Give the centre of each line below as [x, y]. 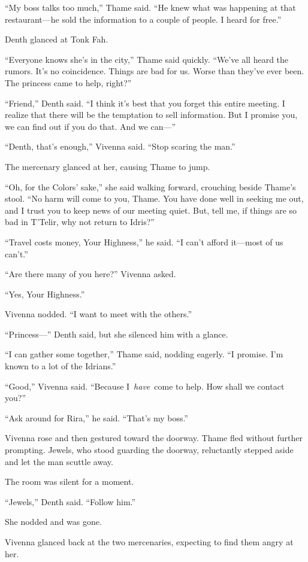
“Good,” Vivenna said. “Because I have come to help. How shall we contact [145, 386]
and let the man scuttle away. [59, 461]
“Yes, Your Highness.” [45, 294]
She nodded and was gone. [53, 522]
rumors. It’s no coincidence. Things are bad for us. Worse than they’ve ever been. [155, 71]
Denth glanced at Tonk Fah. [57, 39]
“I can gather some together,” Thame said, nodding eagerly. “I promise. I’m [144, 354]
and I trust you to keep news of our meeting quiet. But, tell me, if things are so [151, 210]
